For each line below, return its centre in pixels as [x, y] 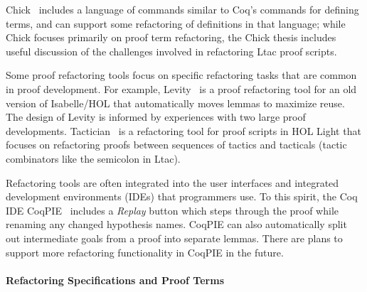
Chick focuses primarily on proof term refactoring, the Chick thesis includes [171, 37]
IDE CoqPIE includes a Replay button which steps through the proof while [172, 210]
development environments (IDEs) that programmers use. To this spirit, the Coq [182, 196]
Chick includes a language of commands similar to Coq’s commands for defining [182, 9]
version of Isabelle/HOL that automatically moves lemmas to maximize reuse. [175, 103]
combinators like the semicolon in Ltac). [93, 158]
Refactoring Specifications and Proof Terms [115, 280]
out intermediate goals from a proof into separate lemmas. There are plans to [174, 238]
